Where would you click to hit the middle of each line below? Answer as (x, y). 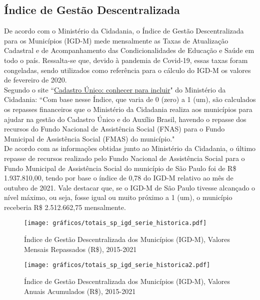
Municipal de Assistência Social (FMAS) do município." (89, 138)
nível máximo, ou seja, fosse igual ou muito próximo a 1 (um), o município (118, 197)
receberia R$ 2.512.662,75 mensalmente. (65, 207)
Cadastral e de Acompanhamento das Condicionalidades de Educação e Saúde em (129, 50)
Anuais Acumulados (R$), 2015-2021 (80, 291)
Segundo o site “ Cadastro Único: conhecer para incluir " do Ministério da (115, 89)
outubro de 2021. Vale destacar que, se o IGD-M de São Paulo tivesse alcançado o (130, 187)
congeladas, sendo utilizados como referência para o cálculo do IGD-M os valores (127, 70)
